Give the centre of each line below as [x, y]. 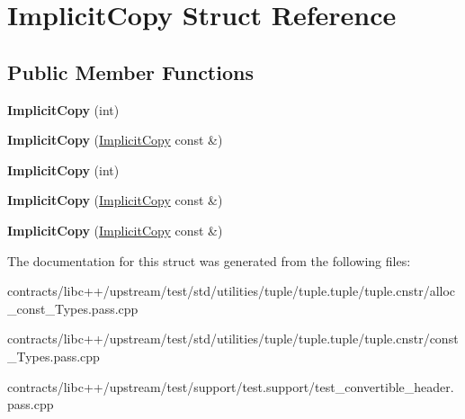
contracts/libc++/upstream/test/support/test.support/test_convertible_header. [231, 386]
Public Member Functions [130, 71]
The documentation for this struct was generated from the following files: [209, 260]
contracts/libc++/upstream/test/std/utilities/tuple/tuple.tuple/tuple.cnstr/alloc [232, 291]
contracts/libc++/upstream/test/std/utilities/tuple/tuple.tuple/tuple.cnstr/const [233, 339]
